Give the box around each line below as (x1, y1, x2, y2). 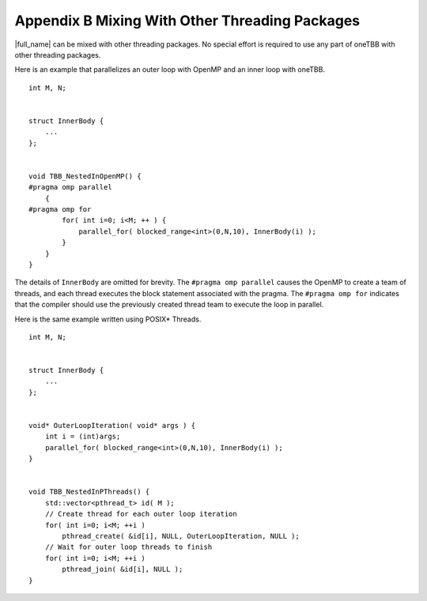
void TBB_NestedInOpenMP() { (28, 171, 142, 181)
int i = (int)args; (44, 432, 121, 441)
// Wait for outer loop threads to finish (44, 543, 213, 552)
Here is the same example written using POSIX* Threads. (14, 314, 202, 324)
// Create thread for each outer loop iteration (44, 509, 237, 519)
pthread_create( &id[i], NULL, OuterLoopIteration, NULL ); (62, 532, 300, 540)
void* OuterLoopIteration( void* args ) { (28, 421, 196, 430)
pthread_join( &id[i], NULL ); (62, 565, 183, 574)
